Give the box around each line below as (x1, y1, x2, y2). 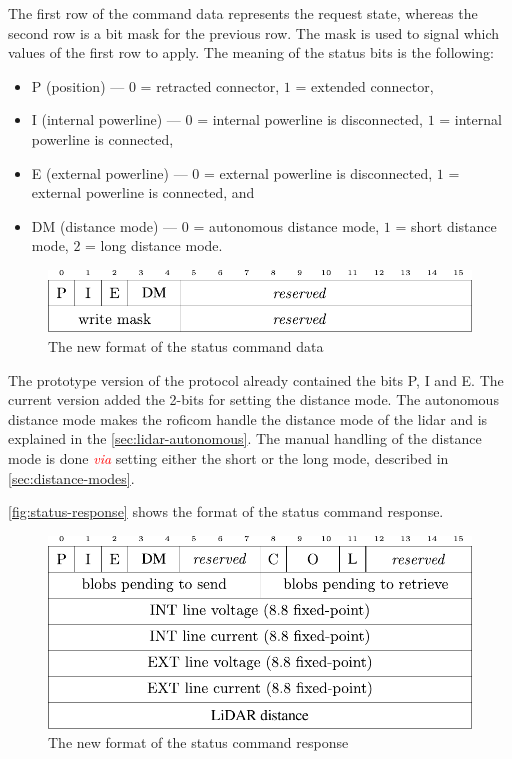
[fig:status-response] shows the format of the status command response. (8, 501, 444, 522)
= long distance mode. (85, 235, 223, 256)
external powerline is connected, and (31, 182, 255, 203)
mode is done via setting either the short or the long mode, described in (8, 447, 449, 468)
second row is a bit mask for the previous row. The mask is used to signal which (8, 22, 500, 43)
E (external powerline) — (31, 162, 188, 183)
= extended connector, (295, 75, 434, 96)
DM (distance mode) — (31, 215, 178, 236)
